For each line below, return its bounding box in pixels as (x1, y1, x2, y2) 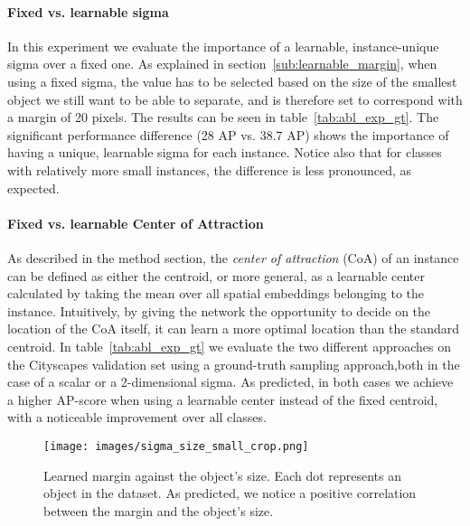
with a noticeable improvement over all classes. (7, 408, 267, 427)
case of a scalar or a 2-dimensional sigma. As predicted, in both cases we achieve (7, 372, 454, 391)
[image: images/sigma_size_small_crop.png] (43, 439, 309, 453)
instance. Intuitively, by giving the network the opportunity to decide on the (7, 301, 431, 320)
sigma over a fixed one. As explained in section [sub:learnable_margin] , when (7, 54, 437, 73)
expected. (7, 178, 60, 197)
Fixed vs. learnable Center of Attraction (7, 213, 264, 232)
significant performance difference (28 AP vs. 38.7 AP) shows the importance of (7, 125, 449, 144)
